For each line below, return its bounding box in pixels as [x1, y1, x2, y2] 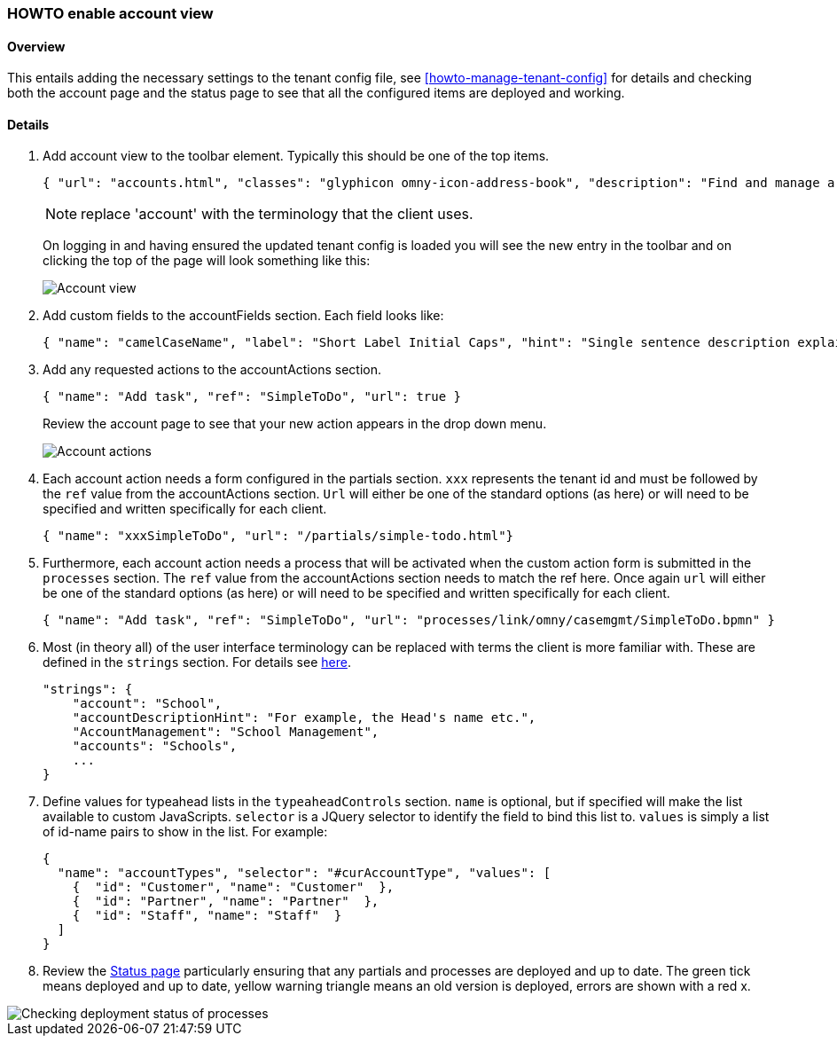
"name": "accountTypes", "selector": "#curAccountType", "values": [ [57, 866, 551, 881]
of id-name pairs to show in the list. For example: [43, 824, 328, 840]
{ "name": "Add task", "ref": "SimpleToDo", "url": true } [43, 389, 462, 404]
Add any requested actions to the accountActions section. [43, 362, 381, 378]
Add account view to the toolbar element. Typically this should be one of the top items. [43, 148, 550, 164]
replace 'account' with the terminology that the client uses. [81, 205, 473, 223]
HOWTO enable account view [7, 4, 214, 22]
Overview [7, 38, 66, 54]
